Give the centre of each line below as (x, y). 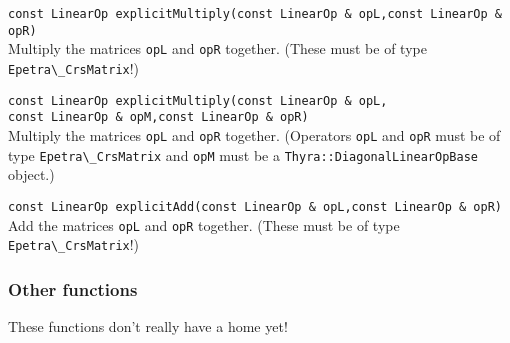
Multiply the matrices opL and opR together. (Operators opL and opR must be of (254, 134)
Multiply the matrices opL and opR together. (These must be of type (217, 48)
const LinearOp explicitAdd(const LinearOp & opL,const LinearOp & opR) (255, 206)
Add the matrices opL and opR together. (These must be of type (204, 224)
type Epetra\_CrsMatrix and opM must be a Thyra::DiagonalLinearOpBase (243, 154)
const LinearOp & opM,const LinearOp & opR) (158, 117)
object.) (31, 174)
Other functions (73, 288)
